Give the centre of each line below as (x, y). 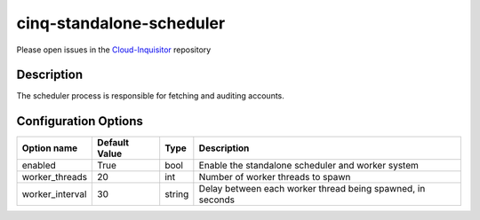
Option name (50, 148)
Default (113, 143)
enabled (39, 166)
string (177, 194)
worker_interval (54, 194)
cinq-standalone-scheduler (121, 23)
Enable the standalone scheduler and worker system (309, 166)
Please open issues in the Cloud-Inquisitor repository (114, 50)
